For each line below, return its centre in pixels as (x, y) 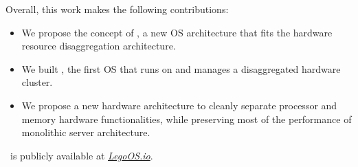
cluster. (37, 82)
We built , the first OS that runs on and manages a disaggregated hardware (181, 68)
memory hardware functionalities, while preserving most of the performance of (187, 119)
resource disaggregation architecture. (99, 46)
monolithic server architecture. (86, 132)
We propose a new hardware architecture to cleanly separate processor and (179, 105)
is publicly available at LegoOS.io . (81, 155)
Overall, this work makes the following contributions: (117, 9)
